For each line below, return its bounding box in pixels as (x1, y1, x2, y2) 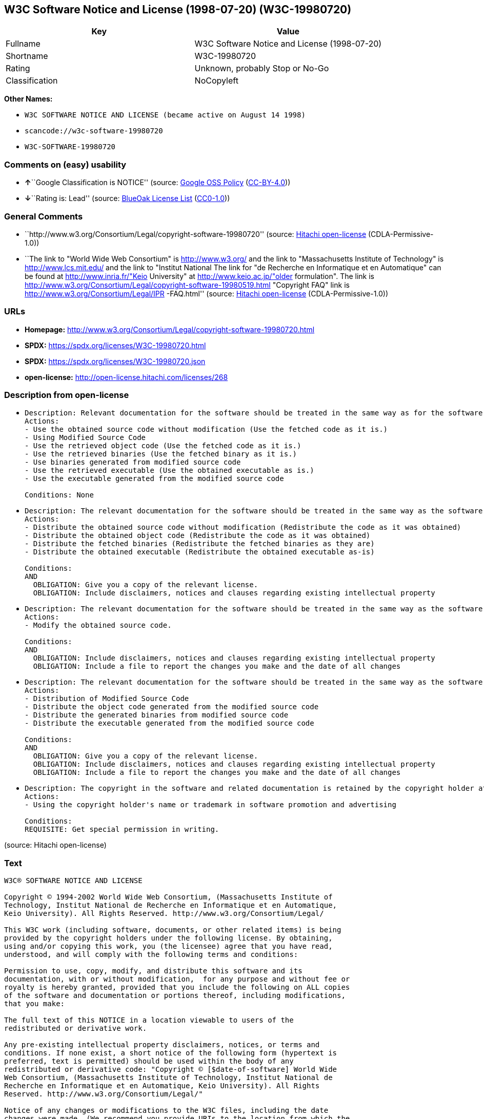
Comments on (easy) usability (4, 159, 127, 170)
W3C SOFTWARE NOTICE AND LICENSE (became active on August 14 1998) (25, 111, 306, 119)
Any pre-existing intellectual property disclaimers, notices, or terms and (4, 1041, 320, 1049)
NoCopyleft (194, 75, 238, 86)
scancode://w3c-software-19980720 (25, 127, 163, 135)
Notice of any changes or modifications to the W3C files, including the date (4, 1106, 329, 1115)
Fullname (6, 38, 41, 49)
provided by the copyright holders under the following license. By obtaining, (4, 934, 333, 943)
